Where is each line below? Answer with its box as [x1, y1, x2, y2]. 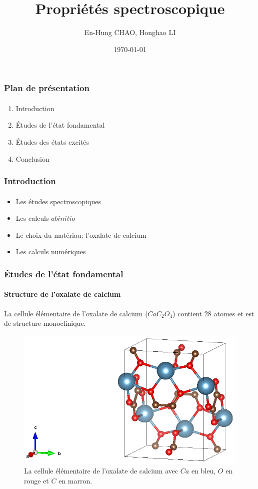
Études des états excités [15, 137, 89, 147]
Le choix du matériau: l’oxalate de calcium [15, 229, 146, 240]
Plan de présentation [4, 82, 89, 94]
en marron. [58, 475, 92, 485]
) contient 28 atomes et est [172, 308, 254, 318]
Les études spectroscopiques [15, 196, 101, 206]
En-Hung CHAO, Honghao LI [84, 27, 176, 38]
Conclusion [15, 153, 49, 164]
